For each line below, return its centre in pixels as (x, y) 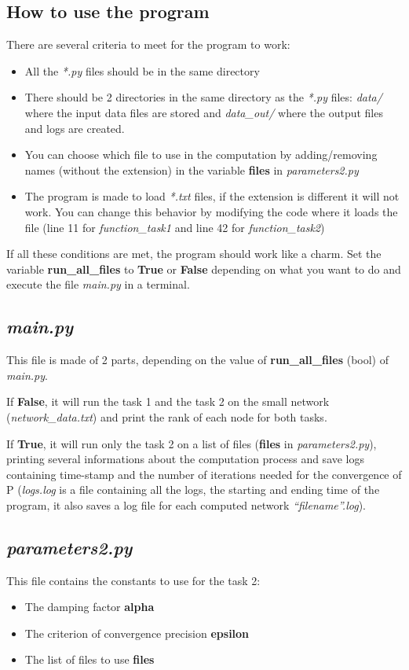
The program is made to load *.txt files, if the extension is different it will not (212, 196)
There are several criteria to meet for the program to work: (148, 44)
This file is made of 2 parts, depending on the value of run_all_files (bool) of (197, 360)
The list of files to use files (89, 659)
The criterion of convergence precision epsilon (137, 633)
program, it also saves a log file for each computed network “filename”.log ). (186, 504)
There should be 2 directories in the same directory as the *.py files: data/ (203, 97)
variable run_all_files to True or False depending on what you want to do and (204, 269)
